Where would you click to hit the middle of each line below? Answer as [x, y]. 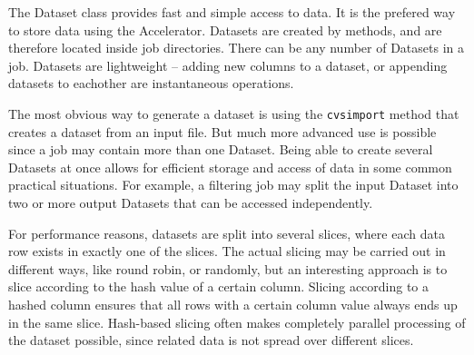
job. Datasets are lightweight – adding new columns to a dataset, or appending [228, 65]
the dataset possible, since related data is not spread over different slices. [211, 340]
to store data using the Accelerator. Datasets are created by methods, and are [225, 30]
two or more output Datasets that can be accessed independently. [191, 202]
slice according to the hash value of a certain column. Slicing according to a [219, 286]
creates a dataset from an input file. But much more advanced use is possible [222, 131]
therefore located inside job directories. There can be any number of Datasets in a [236, 48]
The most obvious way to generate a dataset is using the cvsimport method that [234, 113]
